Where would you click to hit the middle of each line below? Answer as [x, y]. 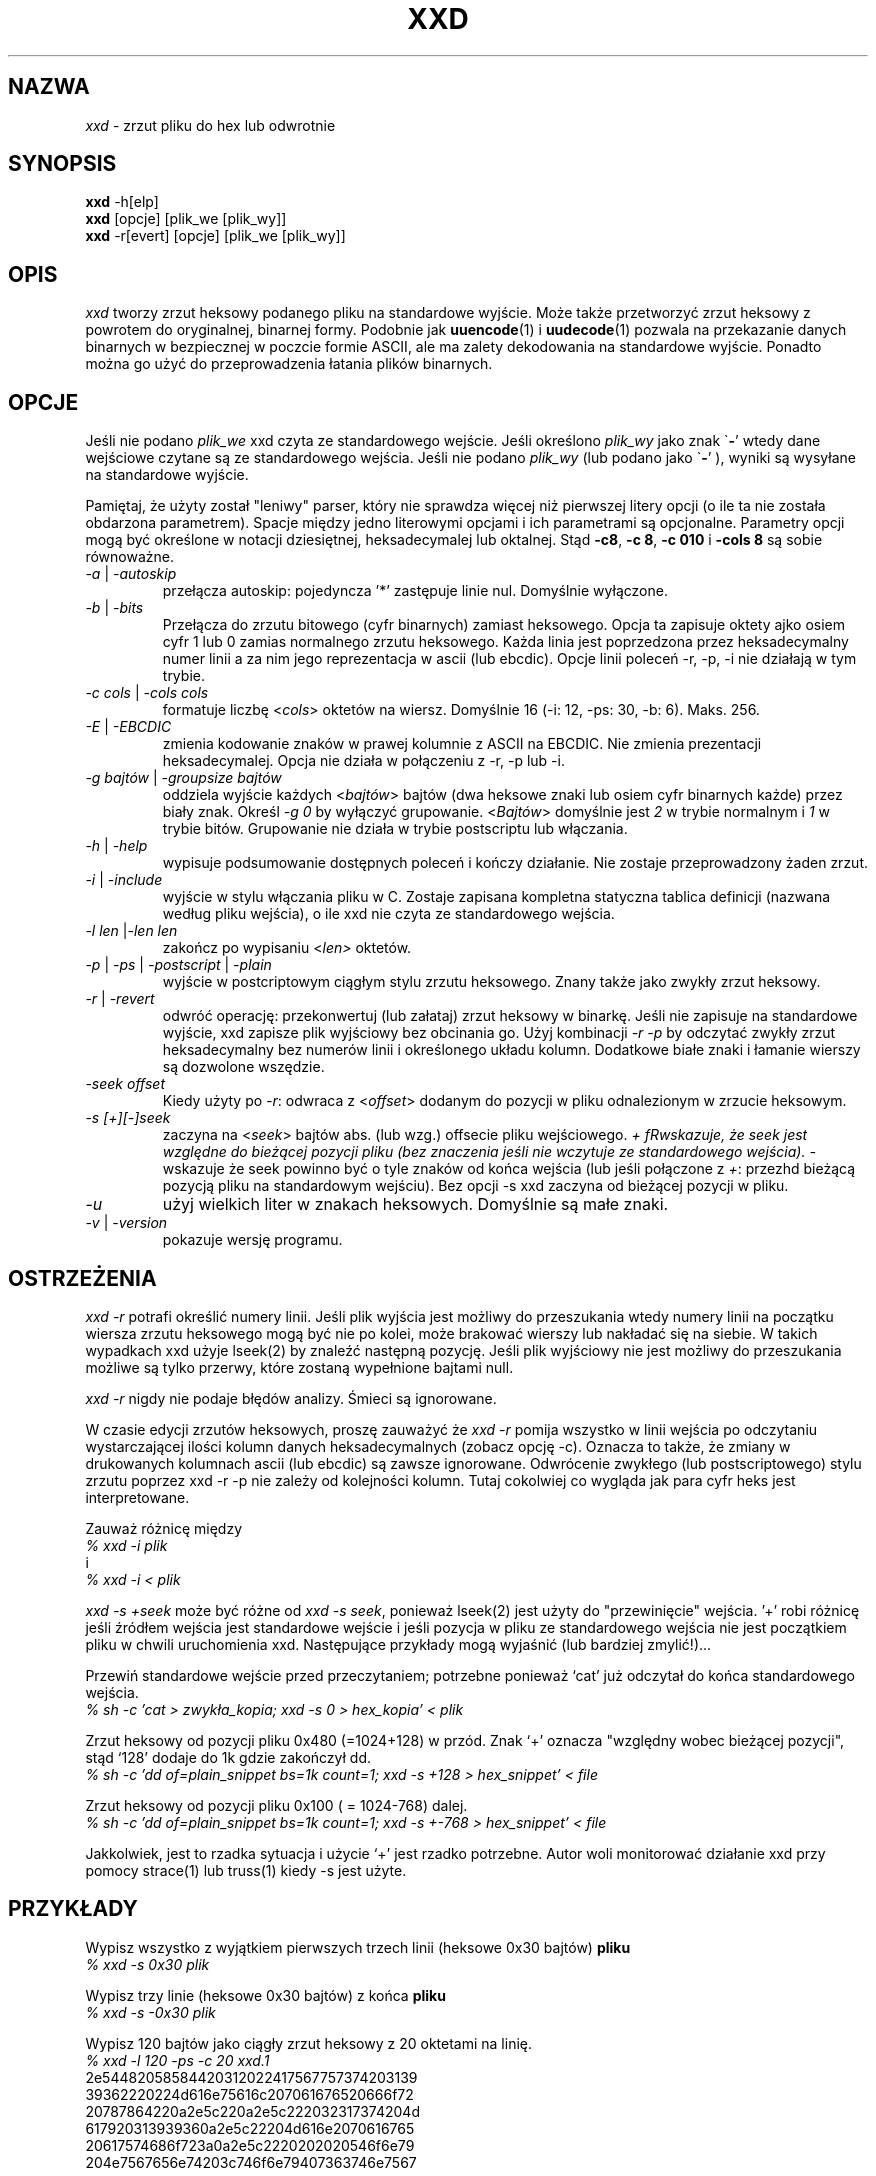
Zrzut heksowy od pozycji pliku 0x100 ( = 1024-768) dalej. [276, 1805]
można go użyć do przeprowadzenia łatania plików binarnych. [289, 364]
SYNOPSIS [62, 164]
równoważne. [129, 557]
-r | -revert [120, 999]
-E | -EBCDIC [128, 727]
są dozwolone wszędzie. [243, 1067]
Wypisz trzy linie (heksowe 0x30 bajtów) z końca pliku [265, 1995]
